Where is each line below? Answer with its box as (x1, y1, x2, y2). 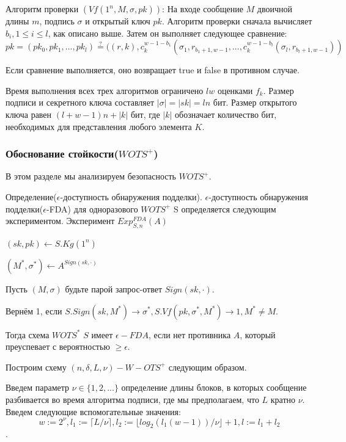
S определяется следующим (174, 202, 276, 215)
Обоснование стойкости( (6, 146, 119, 161)
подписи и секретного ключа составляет (6, 96, 155, 109)
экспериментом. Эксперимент (6, 214, 115, 227)
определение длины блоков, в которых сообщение (121, 381, 307, 394)
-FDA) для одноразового (46, 202, 138, 215)
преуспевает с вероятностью (6, 340, 110, 353)
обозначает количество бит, (175, 107, 277, 120)
